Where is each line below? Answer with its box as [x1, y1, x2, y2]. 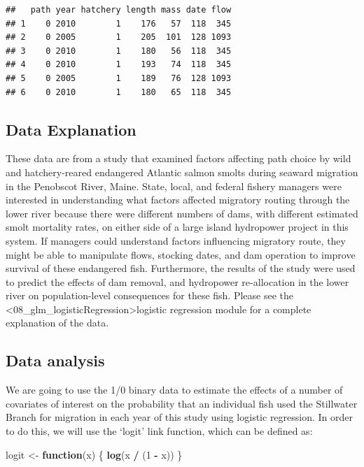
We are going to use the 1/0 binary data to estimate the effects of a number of [6, 382, 343, 397]
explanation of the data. [6, 315, 109, 330]
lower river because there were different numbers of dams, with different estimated [6, 206, 358, 220]
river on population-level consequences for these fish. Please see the [6, 288, 294, 303]
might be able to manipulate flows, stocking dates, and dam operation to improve [6, 247, 356, 261]
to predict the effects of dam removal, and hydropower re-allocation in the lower [6, 274, 349, 289]
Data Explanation [6, 118, 136, 140]
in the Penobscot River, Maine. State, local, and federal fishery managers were [6, 178, 342, 193]
